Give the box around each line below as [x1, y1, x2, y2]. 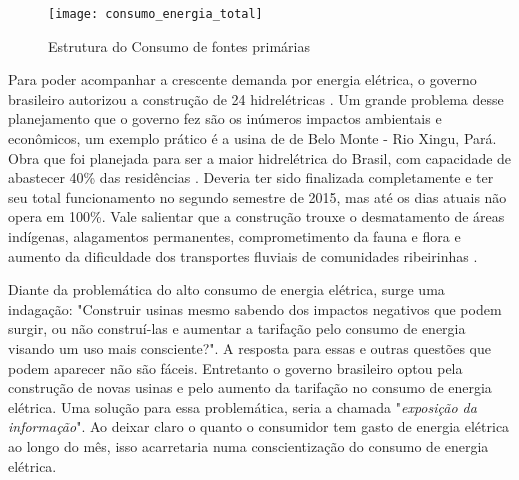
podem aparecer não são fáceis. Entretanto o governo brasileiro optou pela [8, 357, 463, 378]
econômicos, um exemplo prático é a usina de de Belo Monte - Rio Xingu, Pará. [8, 128, 497, 149]
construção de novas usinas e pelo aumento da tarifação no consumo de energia [8, 377, 492, 398]
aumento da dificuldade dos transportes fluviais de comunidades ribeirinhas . [8, 245, 478, 266]
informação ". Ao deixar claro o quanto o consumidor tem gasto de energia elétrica [8, 416, 510, 437]
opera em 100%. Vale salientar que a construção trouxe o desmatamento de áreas [8, 206, 505, 227]
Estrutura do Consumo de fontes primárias [48, 35, 311, 56]
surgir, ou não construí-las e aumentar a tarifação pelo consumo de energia [8, 318, 466, 339]
